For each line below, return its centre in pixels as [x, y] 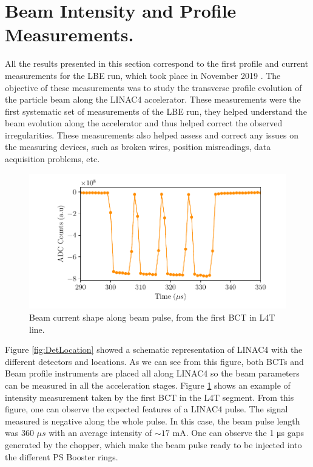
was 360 [19, 433]
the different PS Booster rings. [62, 456]
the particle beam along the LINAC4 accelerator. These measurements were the [153, 99]
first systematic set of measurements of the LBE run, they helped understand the [156, 111]
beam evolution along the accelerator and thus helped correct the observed [144, 123]
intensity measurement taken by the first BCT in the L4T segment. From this [150, 397]
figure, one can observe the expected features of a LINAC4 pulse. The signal [146, 409]
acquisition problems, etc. [52, 159]
